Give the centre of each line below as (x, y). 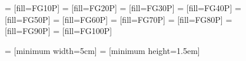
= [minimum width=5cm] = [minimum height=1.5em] (102, 50)
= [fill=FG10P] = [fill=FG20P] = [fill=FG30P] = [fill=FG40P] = (123, 8)
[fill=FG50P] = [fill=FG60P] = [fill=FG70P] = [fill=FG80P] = (119, 19)
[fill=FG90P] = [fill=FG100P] (59, 31)
